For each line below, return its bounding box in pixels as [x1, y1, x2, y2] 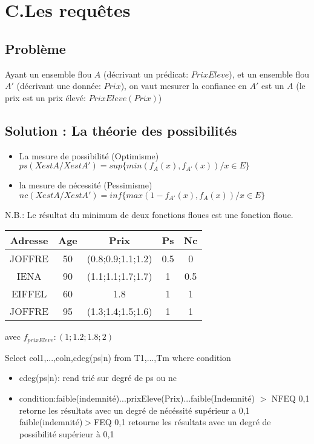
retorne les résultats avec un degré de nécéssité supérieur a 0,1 [19, 403, 250, 416]
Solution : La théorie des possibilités [5, 121, 237, 139]
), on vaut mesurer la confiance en [120, 79, 247, 92]
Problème [5, 39, 66, 58]
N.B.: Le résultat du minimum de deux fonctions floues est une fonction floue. [5, 208, 293, 220]
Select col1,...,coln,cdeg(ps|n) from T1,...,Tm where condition [5, 351, 231, 363]
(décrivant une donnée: [16, 79, 101, 92]
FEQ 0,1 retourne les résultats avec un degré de [94, 416, 271, 428]
